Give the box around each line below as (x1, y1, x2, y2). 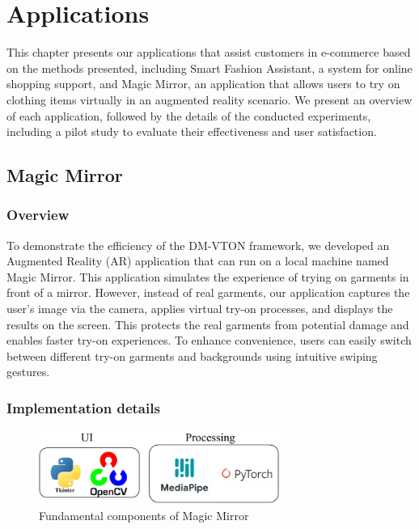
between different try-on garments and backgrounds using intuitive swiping (6, 347, 378, 364)
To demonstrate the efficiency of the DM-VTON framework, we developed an (6, 236, 390, 253)
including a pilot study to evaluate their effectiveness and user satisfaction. (6, 123, 377, 140)
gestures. (6, 363, 50, 380)
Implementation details (6, 397, 160, 417)
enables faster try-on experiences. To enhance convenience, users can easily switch (6, 332, 412, 349)
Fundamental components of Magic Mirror (39, 506, 249, 523)
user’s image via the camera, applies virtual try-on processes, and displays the (6, 300, 393, 317)
